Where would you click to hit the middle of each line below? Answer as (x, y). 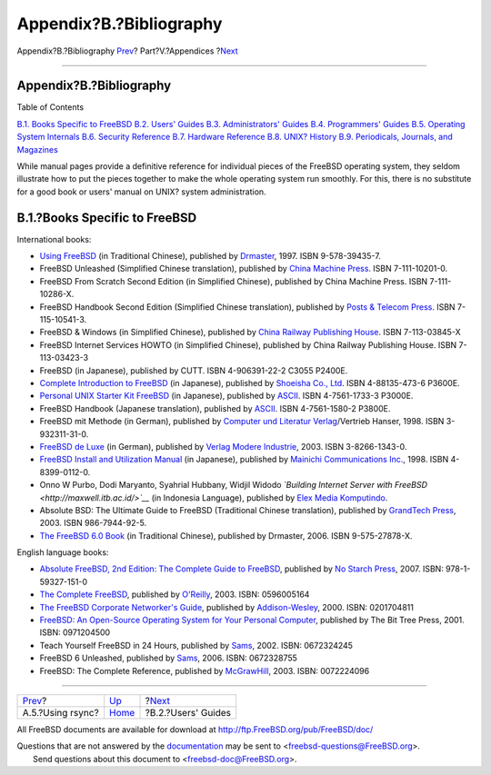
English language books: (63, 552)
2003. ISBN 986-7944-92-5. (93, 523)
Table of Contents (50, 107)
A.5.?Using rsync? (60, 712)
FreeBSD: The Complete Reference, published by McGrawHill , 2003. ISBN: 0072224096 (205, 671)
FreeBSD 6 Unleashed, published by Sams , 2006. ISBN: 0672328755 (168, 658)
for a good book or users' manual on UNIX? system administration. (142, 192)
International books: (54, 239)
